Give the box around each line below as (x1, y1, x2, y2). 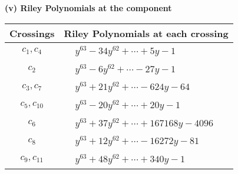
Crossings (9, 26, 55, 40)
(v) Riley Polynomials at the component (5, 2, 172, 14)
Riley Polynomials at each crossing (64, 26, 229, 40)
